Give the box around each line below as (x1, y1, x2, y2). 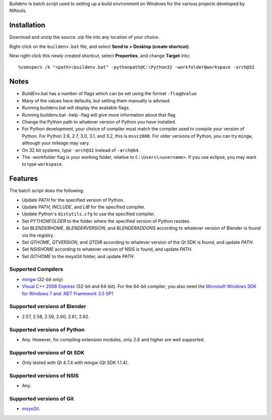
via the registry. (22, 232, 54, 238)
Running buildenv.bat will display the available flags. (22, 105, 130, 111)
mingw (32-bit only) (22, 276, 63, 282)
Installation (9, 21, 45, 30)
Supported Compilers (9, 266, 63, 273)
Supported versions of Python (9, 326, 85, 333)
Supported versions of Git (9, 395, 74, 402)
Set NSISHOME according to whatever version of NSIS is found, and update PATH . (22, 246, 193, 252)
